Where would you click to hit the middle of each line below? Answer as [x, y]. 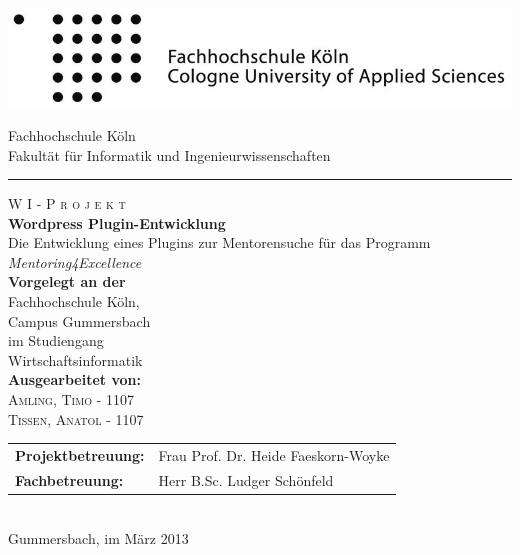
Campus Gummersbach [79, 320]
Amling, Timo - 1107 [71, 399]
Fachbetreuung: [69, 479]
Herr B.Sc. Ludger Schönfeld [246, 479]
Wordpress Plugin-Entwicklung [117, 222]
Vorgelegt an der [67, 281]
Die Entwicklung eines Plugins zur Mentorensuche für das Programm [219, 242]
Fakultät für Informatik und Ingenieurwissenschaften [169, 154]
